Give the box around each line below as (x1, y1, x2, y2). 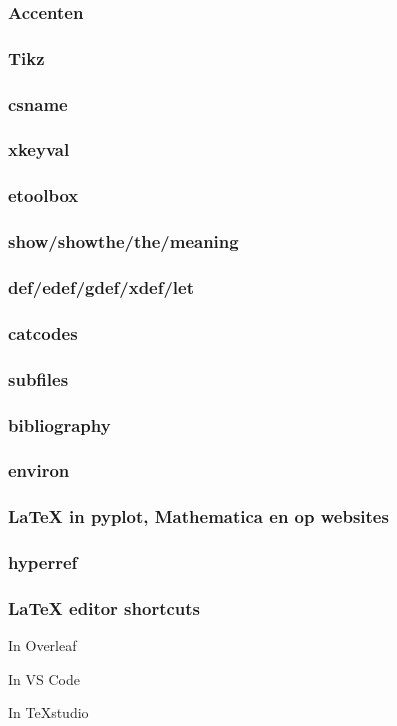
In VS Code (8, 668, 80, 689)
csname (8, 91, 68, 116)
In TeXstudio (8, 702, 89, 723)
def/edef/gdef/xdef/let (8, 274, 195, 299)
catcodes (8, 320, 78, 345)
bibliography (8, 412, 111, 437)
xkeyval (8, 137, 70, 162)
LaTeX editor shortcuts (8, 595, 201, 620)
